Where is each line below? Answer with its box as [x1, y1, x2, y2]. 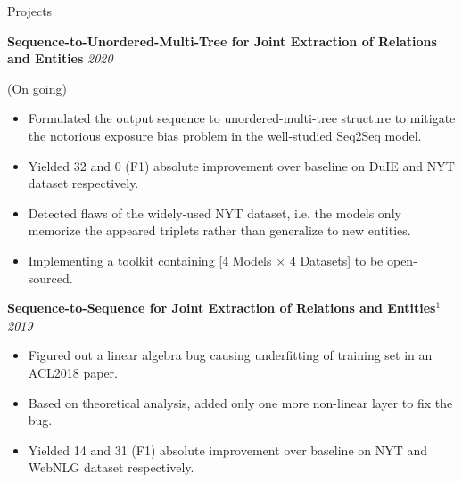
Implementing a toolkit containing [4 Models [28, 250, 272, 269]
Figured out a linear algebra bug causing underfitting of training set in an [28, 346, 433, 364]
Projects [7, 2, 53, 20]
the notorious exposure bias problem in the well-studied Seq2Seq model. [28, 126, 422, 144]
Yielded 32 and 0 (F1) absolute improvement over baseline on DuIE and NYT [28, 156, 455, 175]
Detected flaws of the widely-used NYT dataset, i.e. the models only [28, 203, 401, 222]
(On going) [7, 78, 67, 97]
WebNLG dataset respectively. [28, 458, 194, 477]
